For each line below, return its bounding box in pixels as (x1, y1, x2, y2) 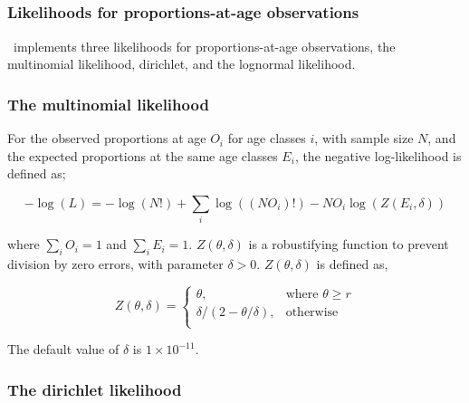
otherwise (285, 305, 339, 319)
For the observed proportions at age (7, 129, 206, 148)
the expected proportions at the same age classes (7, 146, 278, 165)
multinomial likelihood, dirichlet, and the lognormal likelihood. (7, 54, 356, 73)
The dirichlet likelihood (7, 378, 182, 400)
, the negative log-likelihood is (294, 146, 462, 165)
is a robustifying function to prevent (248, 235, 449, 254)
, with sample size (314, 129, 414, 148)
